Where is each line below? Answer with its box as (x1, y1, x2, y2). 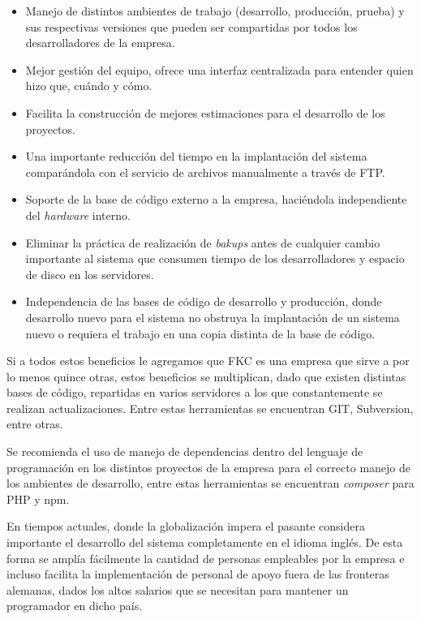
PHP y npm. (6, 490, 70, 507)
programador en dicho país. (6, 597, 143, 614)
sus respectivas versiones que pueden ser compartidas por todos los (25, 18, 358, 35)
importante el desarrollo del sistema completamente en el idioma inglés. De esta (6, 534, 403, 551)
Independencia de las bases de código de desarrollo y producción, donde (25, 293, 382, 310)
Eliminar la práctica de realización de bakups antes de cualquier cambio (25, 234, 380, 251)
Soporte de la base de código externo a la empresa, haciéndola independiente (25, 191, 407, 208)
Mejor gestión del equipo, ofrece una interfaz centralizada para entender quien (25, 61, 414, 78)
